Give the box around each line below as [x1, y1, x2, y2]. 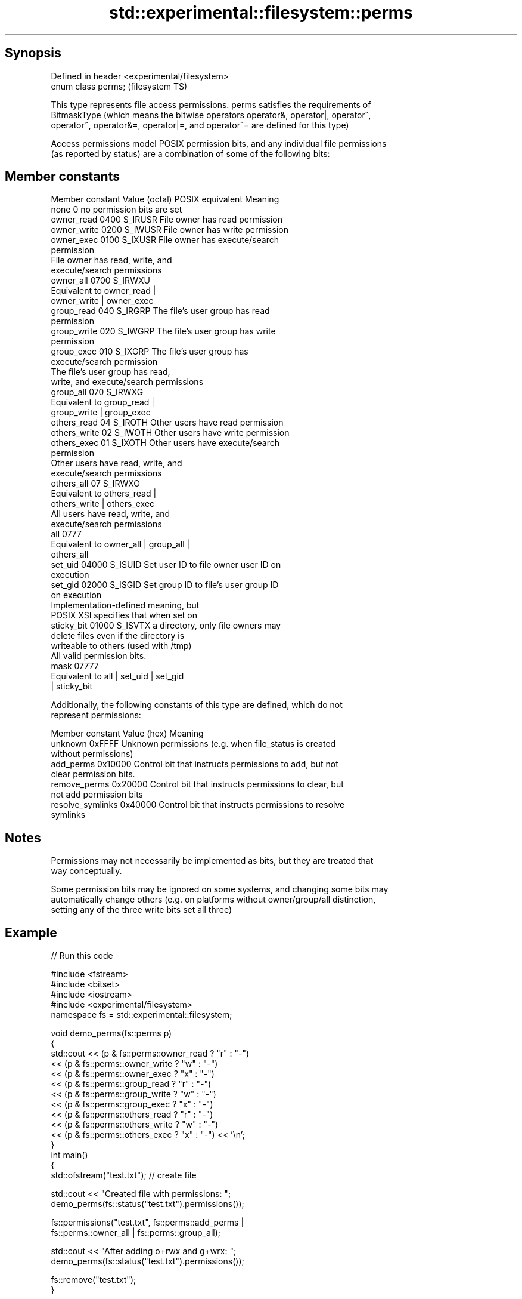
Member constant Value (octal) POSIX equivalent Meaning [51, 194, 279, 205]
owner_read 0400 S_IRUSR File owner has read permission [51, 214, 282, 225]
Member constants [5, 169, 120, 184]
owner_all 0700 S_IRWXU [51, 275, 150, 286]
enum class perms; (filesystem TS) [51, 81, 188, 91]
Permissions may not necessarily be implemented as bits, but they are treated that [51, 855, 374, 866]
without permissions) [51, 749, 133, 759]
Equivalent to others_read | [51, 488, 157, 499]
